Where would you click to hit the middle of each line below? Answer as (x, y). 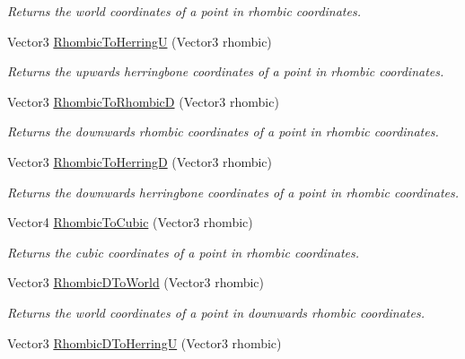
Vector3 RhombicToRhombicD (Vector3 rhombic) (143, 101)
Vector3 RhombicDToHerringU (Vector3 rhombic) (145, 342)
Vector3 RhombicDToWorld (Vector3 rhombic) (136, 282)
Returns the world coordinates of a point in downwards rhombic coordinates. (216, 312)
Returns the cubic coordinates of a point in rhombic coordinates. (184, 252)
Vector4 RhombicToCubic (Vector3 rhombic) (130, 222)
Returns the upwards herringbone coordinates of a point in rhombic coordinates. (226, 71)
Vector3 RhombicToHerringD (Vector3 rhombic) (140, 161)
